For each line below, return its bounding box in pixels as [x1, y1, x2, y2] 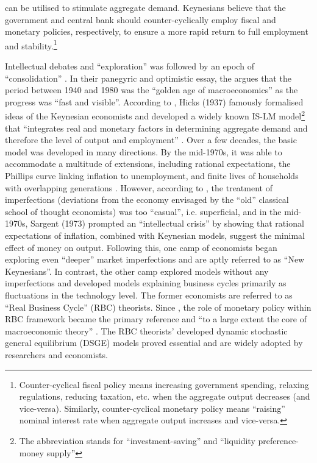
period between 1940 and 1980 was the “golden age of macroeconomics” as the [5, 83, 298, 96]
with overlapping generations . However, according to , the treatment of [5, 181, 272, 194]
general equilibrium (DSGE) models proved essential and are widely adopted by [5, 336, 303, 349]
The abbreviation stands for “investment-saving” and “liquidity [19, 434, 255, 447]
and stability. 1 [5, 37, 57, 52]
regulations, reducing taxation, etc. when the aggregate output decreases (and [19, 390, 310, 403]
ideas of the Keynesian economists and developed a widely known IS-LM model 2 [5, 108, 305, 122]
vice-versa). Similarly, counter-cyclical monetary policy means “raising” [19, 401, 285, 414]
